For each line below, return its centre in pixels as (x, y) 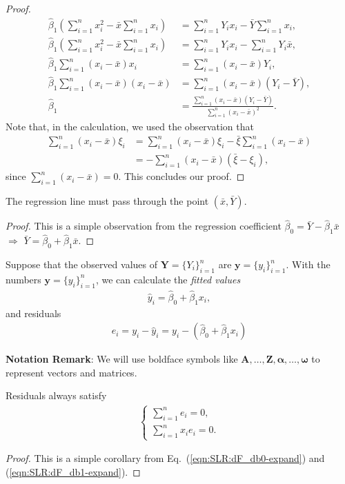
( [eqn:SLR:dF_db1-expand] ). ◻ (73, 471)
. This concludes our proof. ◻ (181, 176)
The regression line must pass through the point (107, 200)
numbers (23, 279)
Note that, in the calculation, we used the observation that (130, 126)
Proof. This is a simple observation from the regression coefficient (144, 226)
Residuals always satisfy (56, 395)
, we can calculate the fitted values (168, 279)
